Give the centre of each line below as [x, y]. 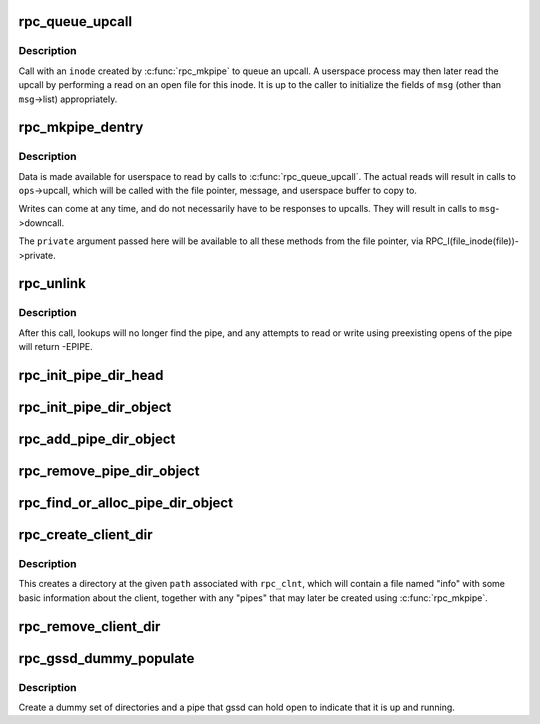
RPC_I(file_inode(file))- [472, 241]
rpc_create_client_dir [86, 535]
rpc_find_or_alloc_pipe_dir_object [126, 503]
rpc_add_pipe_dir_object [97, 439]
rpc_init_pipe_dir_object [95, 407]
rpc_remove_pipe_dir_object [109, 471]
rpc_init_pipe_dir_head [91, 375]
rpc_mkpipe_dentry [81, 127]
